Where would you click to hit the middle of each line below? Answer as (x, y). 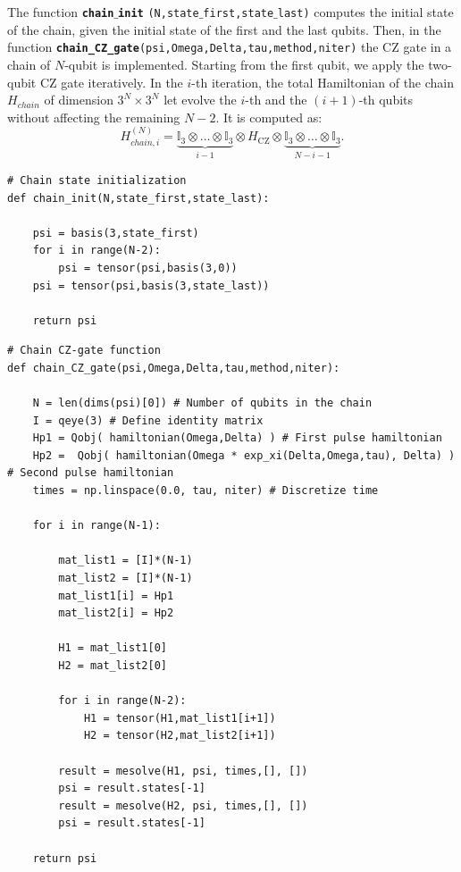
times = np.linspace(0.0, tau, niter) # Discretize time (205, 491)
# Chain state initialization (97, 180)
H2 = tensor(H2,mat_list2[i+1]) (180, 736)
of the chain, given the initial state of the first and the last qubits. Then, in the (224, 29)
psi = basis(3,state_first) (116, 233)
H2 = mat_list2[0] (113, 666)
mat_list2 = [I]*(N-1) (126, 579)
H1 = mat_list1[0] (113, 648)
